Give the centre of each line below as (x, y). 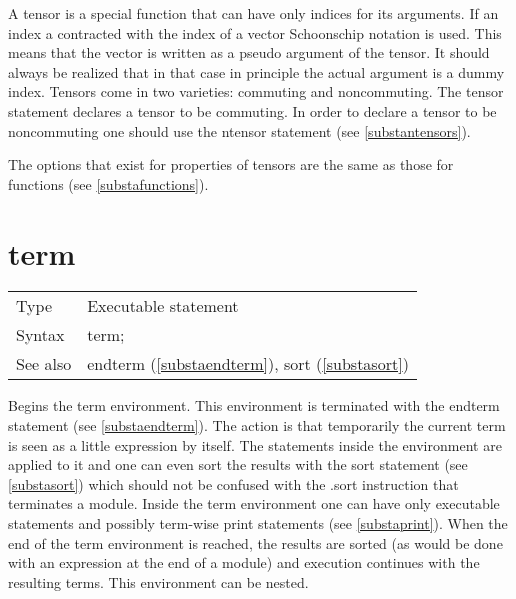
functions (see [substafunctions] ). (108, 183)
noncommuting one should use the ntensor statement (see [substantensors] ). (239, 130)
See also (44, 364)
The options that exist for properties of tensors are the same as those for (231, 164)
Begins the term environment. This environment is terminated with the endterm (254, 405)
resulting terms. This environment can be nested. (158, 581)
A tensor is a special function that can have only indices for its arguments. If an (253, 13)
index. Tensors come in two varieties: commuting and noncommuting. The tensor (256, 91)
